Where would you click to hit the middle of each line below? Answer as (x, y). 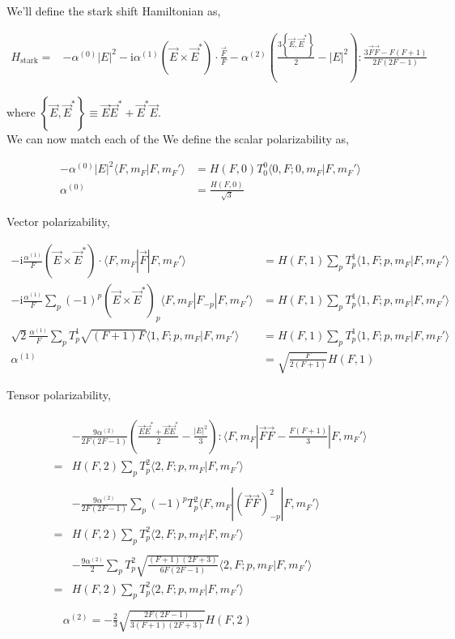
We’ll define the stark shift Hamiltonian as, (114, 11)
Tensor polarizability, (59, 395)
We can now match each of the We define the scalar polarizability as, (178, 139)
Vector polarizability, (58, 222)
